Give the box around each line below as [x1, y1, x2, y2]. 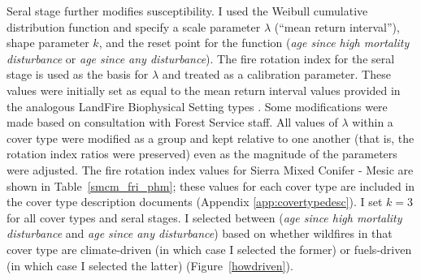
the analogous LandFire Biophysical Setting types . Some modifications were [7, 97, 388, 114]
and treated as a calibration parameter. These [162, 66, 391, 83]
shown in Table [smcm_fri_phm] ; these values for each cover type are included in [7, 177, 415, 194]
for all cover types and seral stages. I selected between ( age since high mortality [7, 209, 402, 226]
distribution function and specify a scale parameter [7, 18, 261, 35]
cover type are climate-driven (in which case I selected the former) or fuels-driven [7, 240, 412, 257]
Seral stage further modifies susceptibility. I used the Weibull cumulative [7, 2, 368, 19]
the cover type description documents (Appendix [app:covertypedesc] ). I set [7, 193, 383, 210]
